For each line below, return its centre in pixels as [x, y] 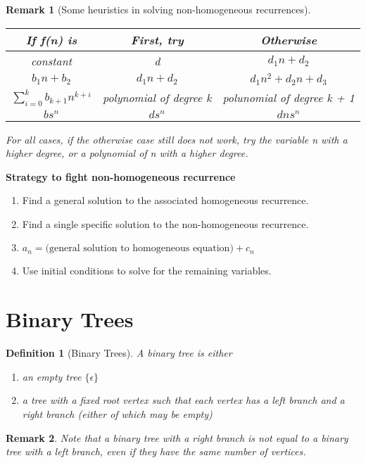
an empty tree [52, 376]
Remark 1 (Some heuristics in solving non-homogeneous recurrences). [158, 9]
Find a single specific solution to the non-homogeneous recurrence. [165, 223]
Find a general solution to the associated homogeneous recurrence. [165, 200]
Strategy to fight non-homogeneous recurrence [121, 176]
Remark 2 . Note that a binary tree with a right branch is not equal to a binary [177, 437]
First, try [157, 39]
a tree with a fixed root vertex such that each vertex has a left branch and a [183, 400]
